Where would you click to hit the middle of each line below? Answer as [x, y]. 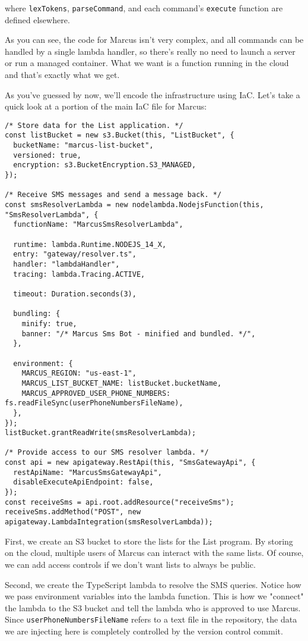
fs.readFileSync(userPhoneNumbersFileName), [94, 403]
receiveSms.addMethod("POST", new [73, 512]
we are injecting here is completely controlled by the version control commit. [144, 631]
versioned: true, [47, 155]
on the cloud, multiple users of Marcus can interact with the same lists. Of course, [154, 553]
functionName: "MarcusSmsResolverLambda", [98, 225]
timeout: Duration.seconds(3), [75, 294]
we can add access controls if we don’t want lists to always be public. [130, 564]
